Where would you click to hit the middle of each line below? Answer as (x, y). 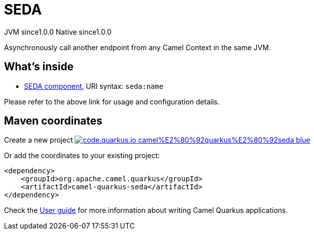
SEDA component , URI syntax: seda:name (94, 86)
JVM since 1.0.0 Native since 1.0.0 (58, 32)
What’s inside (39, 67)
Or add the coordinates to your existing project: (82, 156)
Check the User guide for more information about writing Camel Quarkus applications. (146, 210)
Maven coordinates (53, 121)
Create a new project (39, 140)
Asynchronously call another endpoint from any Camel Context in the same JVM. (137, 47)
